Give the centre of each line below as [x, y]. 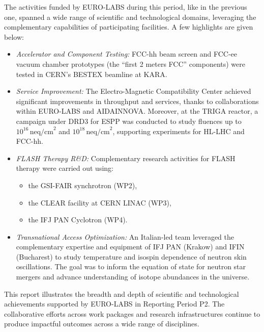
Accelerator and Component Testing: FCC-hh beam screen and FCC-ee [127, 54]
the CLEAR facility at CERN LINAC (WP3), [100, 202]
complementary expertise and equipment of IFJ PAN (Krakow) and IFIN [130, 247]
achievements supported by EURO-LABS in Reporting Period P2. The [114, 304]
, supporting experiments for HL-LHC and [179, 131]
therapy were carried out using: [65, 168]
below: [14, 36]
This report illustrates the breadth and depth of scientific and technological [122, 293]
